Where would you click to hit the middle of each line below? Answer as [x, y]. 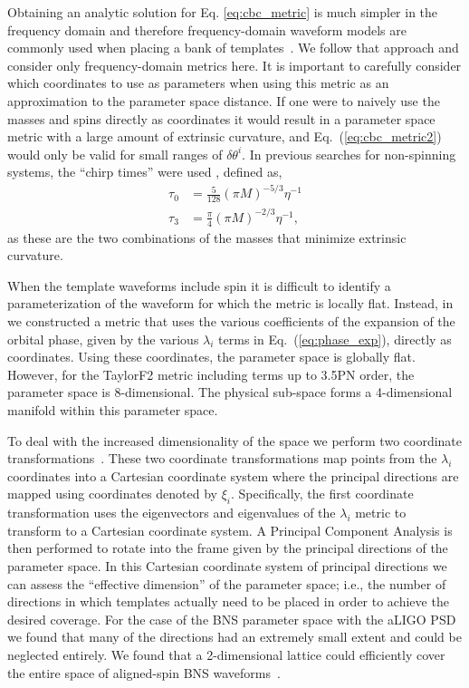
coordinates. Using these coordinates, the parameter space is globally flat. [211, 357]
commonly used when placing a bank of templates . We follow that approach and [233, 48]
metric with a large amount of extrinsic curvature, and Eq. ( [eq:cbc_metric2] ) [225, 136]
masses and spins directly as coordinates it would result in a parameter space [221, 118]
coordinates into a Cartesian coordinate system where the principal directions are [233, 475]
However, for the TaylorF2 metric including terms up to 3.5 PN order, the [211, 374]
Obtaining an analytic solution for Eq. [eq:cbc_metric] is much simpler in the [223, 12]
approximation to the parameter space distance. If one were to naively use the [224, 100]
